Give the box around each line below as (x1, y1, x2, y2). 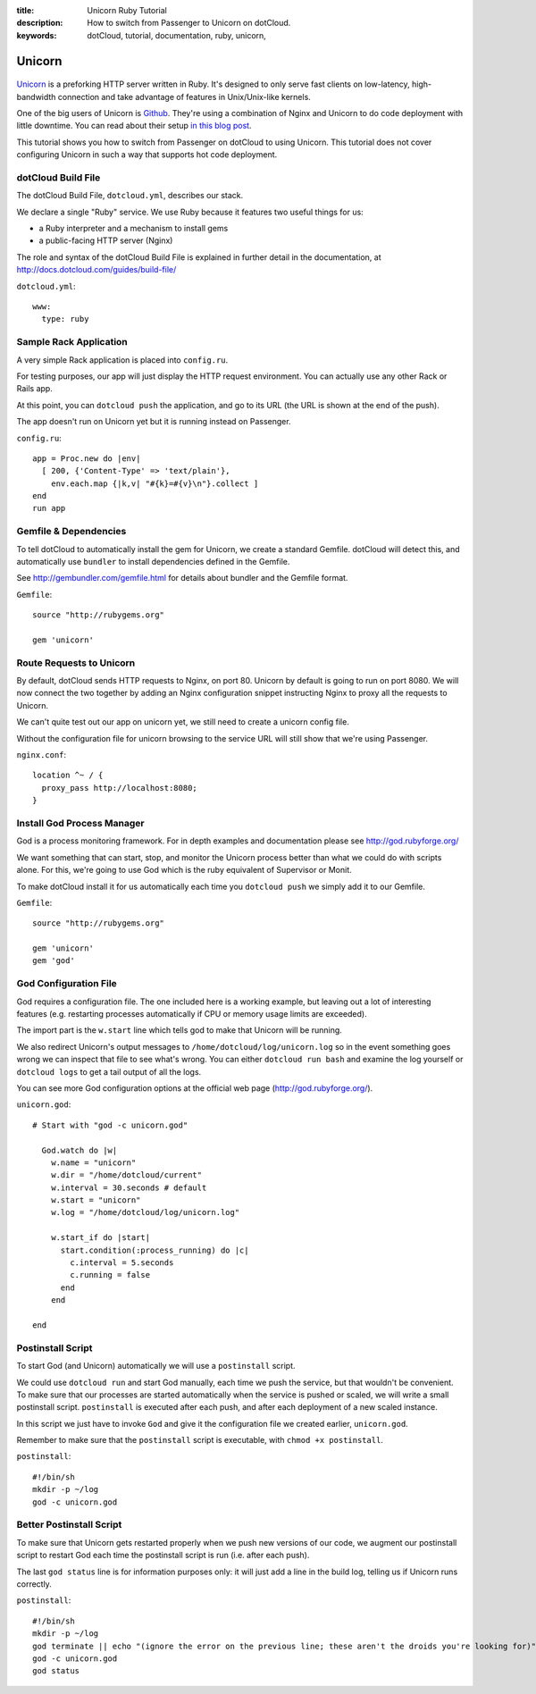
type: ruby (41, 314, 89, 324)
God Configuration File (16, 977, 118, 990)
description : (16, 18, 63, 29)
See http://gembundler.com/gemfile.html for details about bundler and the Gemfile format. (16, 573, 348, 583)
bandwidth (16, 91, 56, 102)
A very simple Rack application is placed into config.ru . (16, 354, 229, 365)
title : (16, 5, 35, 15)
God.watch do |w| (41, 1145, 118, 1155)
